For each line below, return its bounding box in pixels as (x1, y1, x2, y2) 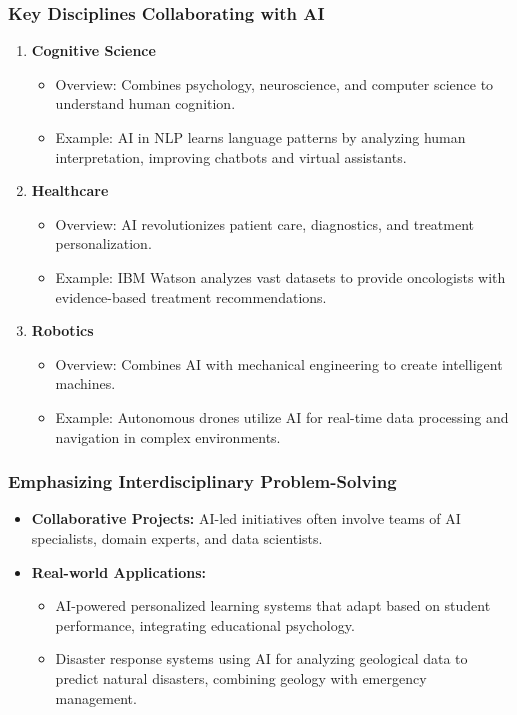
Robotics (31, 320, 94, 341)
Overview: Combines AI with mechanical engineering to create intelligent (55, 353, 503, 374)
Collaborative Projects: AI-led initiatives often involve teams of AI (31, 508, 461, 529)
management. (55, 687, 137, 708)
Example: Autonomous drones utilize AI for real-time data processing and (55, 406, 509, 427)
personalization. (55, 233, 152, 254)
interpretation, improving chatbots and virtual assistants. (55, 146, 407, 167)
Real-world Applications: (31, 561, 207, 582)
